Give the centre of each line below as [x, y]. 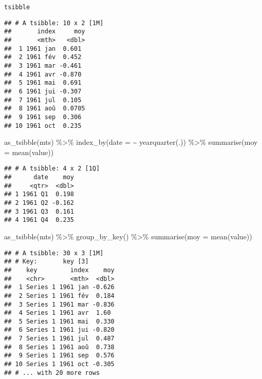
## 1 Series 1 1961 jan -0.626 [59, 287]
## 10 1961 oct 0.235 [43, 126]
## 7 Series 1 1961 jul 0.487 [59, 339]
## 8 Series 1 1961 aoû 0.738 [59, 347]
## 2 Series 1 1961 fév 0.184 [59, 296]
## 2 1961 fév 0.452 [43, 57]
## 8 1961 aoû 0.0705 [45, 109]
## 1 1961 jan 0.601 [43, 49]
